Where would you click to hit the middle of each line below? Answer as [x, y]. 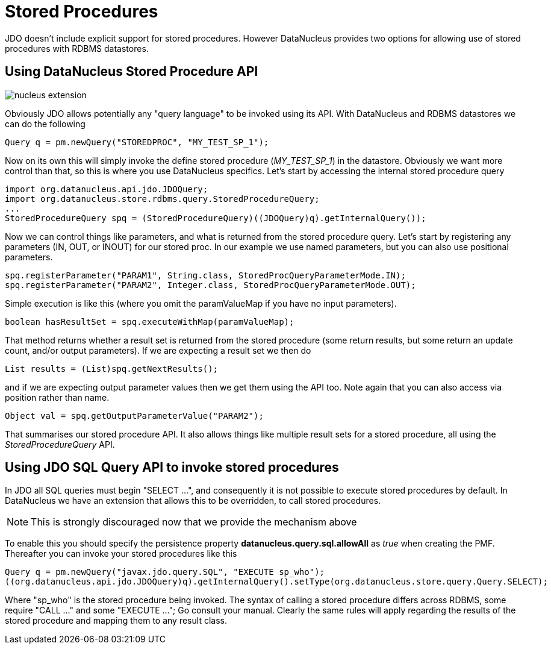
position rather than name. [57, 397]
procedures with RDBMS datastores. [77, 48]
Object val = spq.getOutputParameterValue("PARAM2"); [134, 415]
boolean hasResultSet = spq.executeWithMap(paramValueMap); [150, 321]
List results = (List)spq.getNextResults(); [112, 368]
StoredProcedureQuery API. [60, 444]
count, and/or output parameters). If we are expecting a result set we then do [158, 350]
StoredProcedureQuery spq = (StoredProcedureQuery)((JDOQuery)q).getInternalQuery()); [216, 218]
